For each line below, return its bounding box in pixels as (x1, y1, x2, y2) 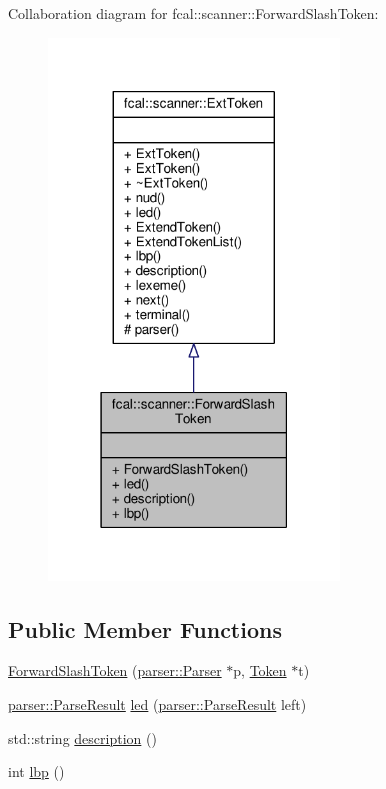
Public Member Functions (8, 613, 282, 644)
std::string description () (8, 727, 157, 748)
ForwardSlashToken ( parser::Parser (8, 660, 222, 681)
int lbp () (8, 761, 65, 782)
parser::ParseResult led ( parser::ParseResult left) (8, 694, 307, 715)
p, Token (233, 660, 287, 681)
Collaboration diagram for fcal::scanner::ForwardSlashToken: (8, 3, 379, 23)
